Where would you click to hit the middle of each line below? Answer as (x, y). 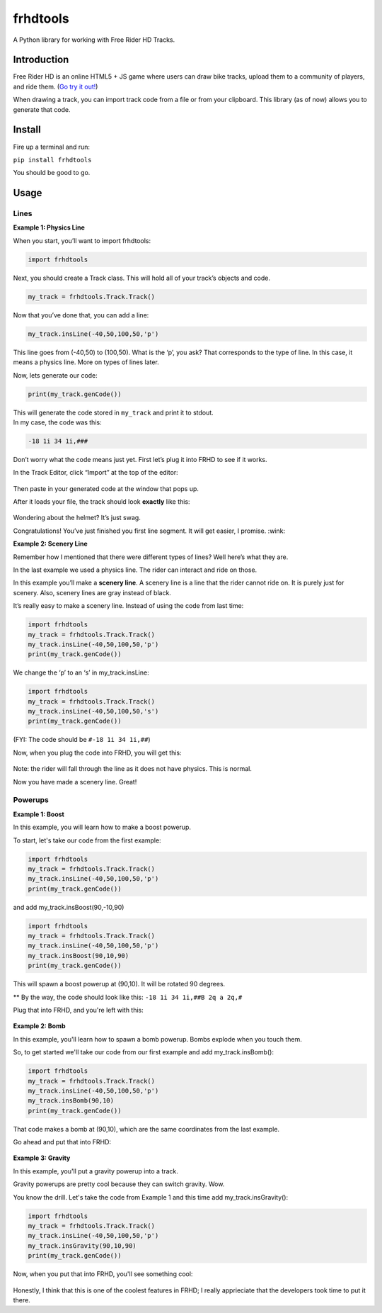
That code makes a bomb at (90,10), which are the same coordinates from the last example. (146, 1129)
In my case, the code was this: (57, 422)
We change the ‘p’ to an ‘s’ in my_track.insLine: (81, 672)
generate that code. (42, 109)
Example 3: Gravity (42, 1158)
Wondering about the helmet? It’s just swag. (77, 518)
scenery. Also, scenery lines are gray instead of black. (92, 592)
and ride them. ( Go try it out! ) (56, 86)
